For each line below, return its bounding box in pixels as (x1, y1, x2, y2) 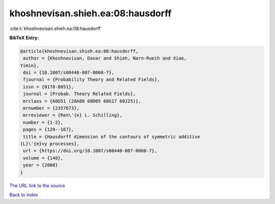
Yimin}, (20, 63, 39, 68)
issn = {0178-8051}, (23, 84, 74, 90)
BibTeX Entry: (9, 35, 39, 41)
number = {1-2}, (23, 120, 64, 125)
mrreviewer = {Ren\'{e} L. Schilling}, (23, 112, 122, 118)
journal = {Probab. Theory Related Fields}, (23, 91, 136, 97)
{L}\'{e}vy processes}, (20, 141, 80, 147)
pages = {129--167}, (23, 127, 74, 132)
